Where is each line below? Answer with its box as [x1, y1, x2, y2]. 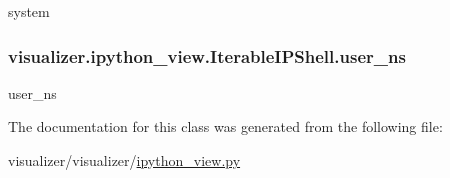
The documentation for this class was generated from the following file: [8, 116, 443, 137]
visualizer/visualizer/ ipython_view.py [8, 150, 241, 170]
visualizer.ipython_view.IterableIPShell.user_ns [8, 43, 406, 68]
